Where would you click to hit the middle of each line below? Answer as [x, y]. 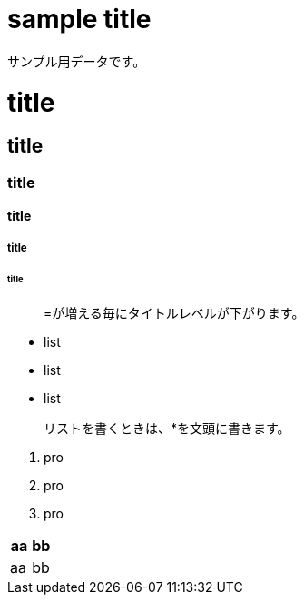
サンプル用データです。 [77, 61]
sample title [79, 19]
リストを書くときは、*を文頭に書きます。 [167, 429]
